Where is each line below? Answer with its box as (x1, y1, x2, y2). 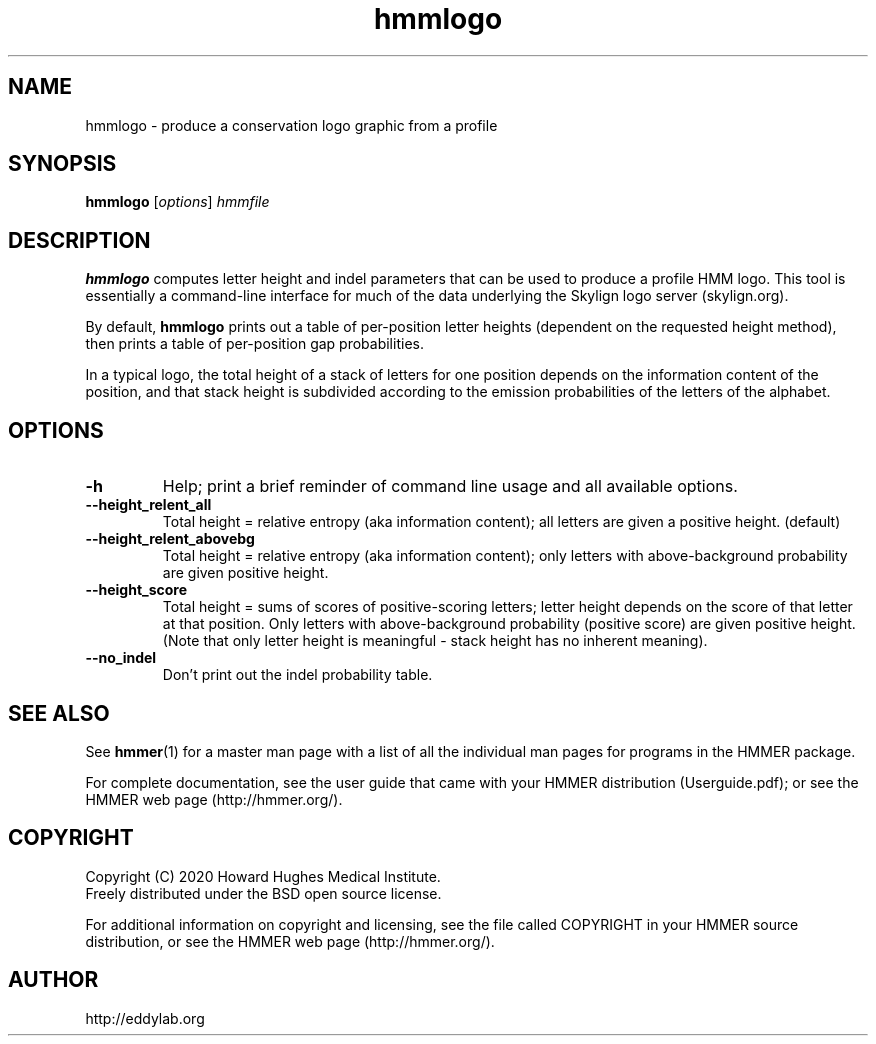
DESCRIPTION (8, 227, 151, 253)
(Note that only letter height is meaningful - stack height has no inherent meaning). (162, 632, 708, 650)
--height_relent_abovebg (85, 530, 255, 548)
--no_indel (85, 649, 157, 667)
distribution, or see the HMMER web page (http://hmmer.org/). (85, 932, 495, 950)
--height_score (85, 581, 188, 599)
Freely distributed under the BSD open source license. (85, 884, 442, 902)
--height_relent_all (85, 496, 212, 514)
